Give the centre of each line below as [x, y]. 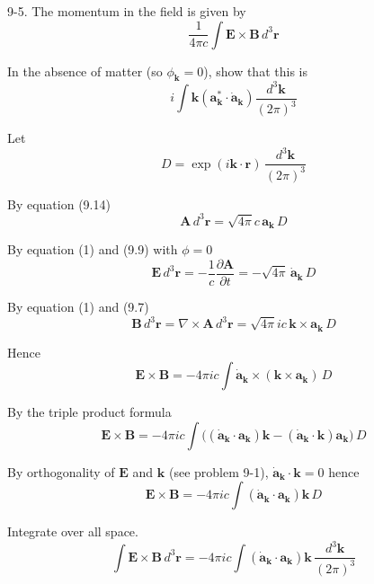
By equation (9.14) [59, 204]
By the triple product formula [89, 412]
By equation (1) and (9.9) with [93, 249]
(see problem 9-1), [218, 471]
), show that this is [255, 71]
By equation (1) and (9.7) [78, 306]
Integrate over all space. [73, 531]
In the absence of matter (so [85, 71]
